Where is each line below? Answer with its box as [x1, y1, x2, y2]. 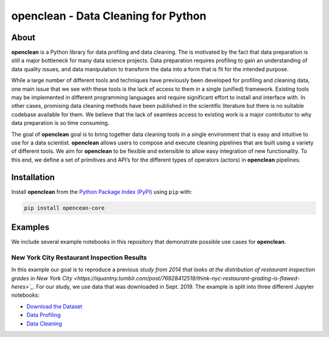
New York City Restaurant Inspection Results [11, 253, 147, 261]
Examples [11, 222, 50, 233]
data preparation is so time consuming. [11, 119, 110, 127]
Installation [11, 172, 55, 182]
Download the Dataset [26, 302, 82, 310]
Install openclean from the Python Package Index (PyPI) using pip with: [11, 188, 193, 195]
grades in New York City [11, 274, 73, 282]
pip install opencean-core [24, 204, 105, 211]
